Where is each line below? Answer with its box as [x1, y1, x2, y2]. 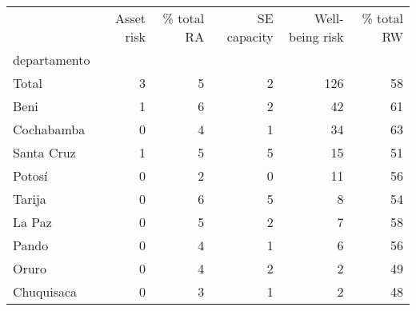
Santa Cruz [13, 143, 76, 161]
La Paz [13, 213, 52, 231]
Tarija [13, 189, 46, 208]
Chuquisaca [13, 282, 78, 301]
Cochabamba [13, 120, 86, 138]
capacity [226, 27, 274, 46]
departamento [13, 50, 90, 69]
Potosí [13, 166, 48, 185]
